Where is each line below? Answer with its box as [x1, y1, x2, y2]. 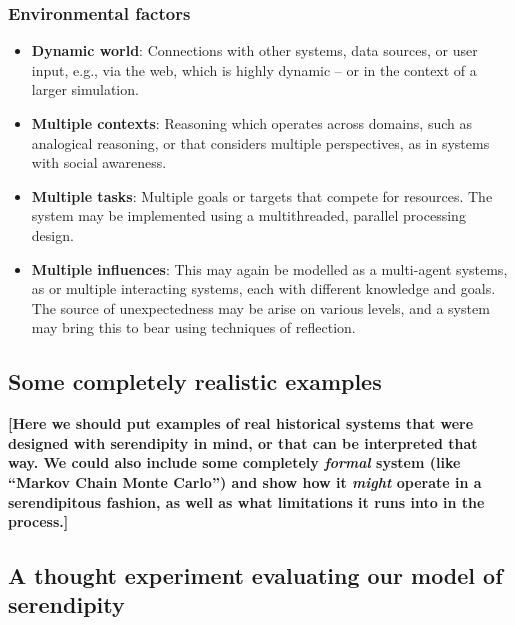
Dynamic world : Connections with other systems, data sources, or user [31, 40, 478, 61]
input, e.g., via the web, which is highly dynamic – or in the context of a [31, 59, 477, 80]
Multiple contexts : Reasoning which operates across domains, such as [31, 113, 472, 133]
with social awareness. [31, 152, 167, 173]
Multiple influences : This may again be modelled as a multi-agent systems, [31, 258, 508, 279]
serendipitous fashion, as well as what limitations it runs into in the [8, 491, 485, 512]
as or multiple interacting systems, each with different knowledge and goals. [31, 278, 496, 299]
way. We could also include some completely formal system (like [8, 452, 461, 473]
